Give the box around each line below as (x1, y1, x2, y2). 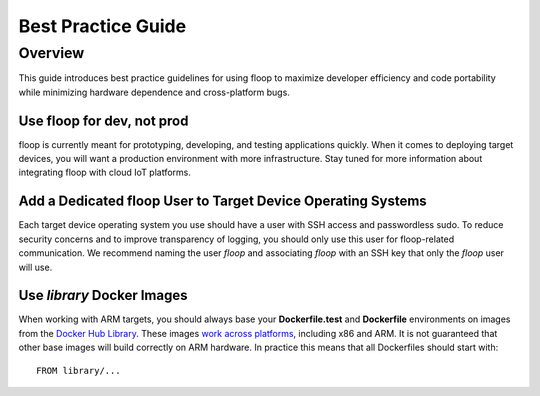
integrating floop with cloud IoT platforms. (18, 166, 192, 179)
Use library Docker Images (18, 287, 189, 304)
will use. (18, 261, 53, 273)
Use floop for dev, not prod (18, 112, 189, 129)
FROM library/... (36, 365, 121, 376)
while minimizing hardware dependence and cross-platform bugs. (18, 86, 290, 98)
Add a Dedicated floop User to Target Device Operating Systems (18, 193, 427, 210)
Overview (18, 44, 85, 62)
